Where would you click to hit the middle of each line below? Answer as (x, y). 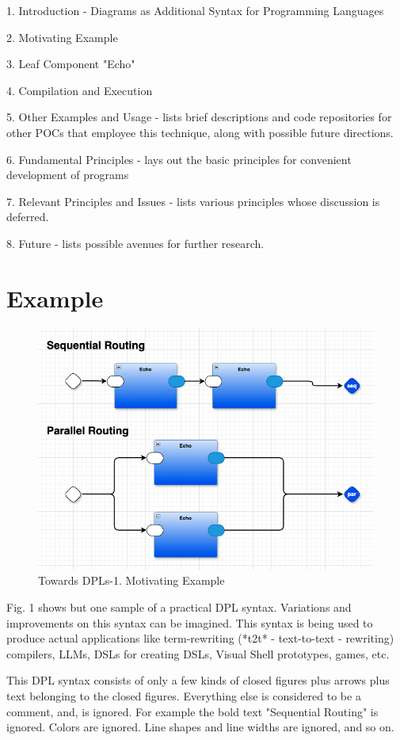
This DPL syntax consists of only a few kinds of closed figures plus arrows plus (198, 680)
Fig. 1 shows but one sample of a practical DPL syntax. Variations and (179, 607)
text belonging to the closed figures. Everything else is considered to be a (184, 696)
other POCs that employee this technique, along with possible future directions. (200, 132)
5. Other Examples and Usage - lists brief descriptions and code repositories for (199, 117)
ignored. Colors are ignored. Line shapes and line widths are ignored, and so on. (200, 727)
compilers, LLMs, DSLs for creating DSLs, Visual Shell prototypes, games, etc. (198, 653)
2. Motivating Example (62, 37)
